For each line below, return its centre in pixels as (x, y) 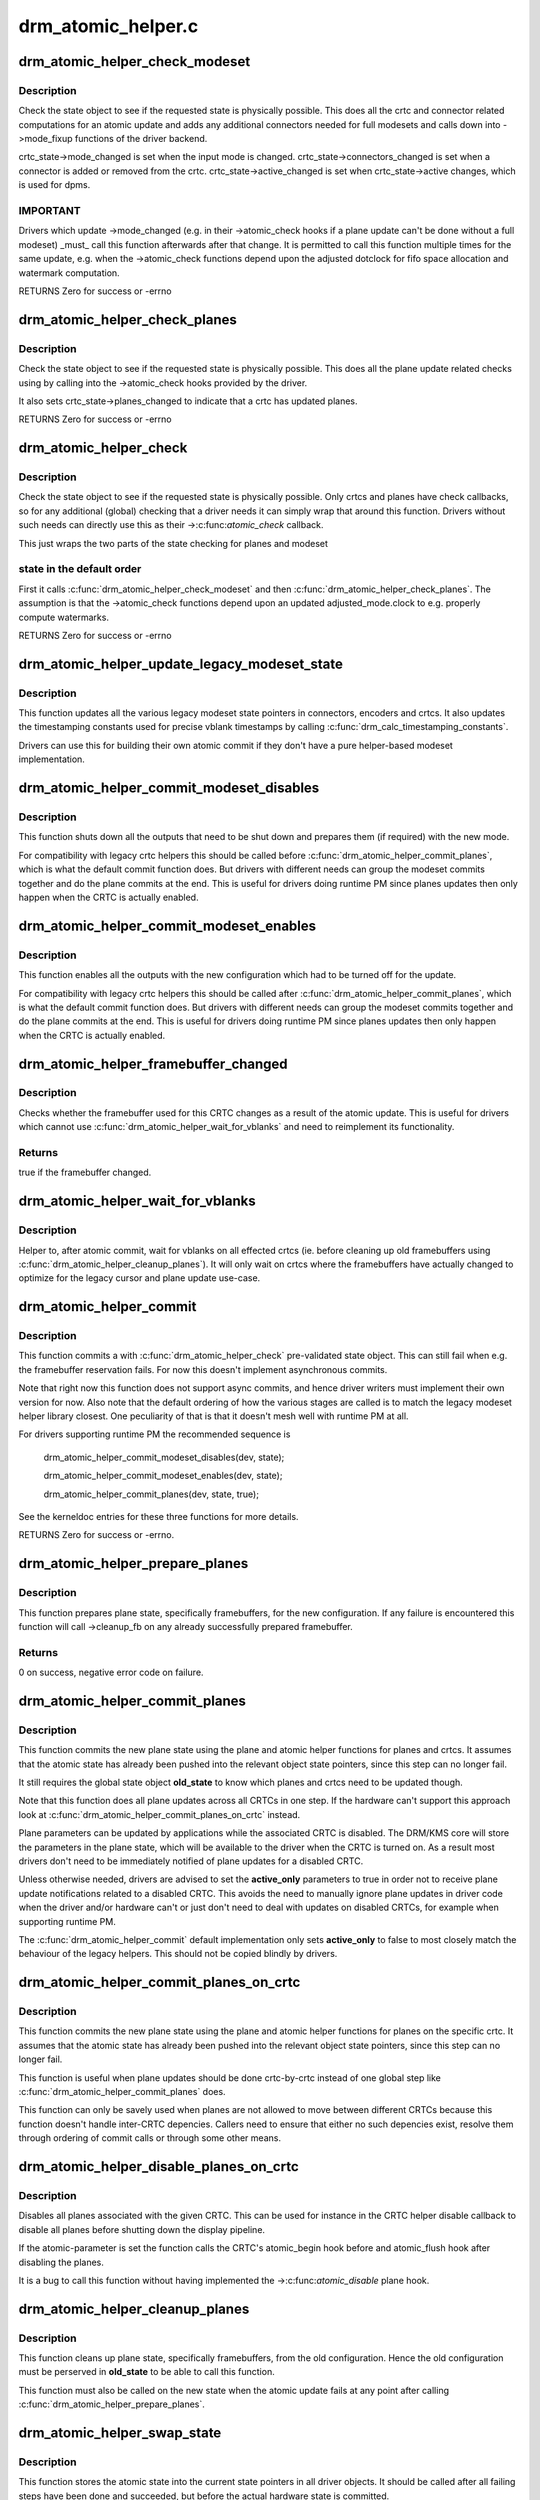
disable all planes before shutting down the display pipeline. (141, 2229)
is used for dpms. (54, 185)
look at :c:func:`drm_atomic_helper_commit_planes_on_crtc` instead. (159, 1814)
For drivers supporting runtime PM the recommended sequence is (154, 1434)
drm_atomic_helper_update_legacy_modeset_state (181, 663)
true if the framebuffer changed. (85, 1172)
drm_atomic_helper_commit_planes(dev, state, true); (151, 1494)
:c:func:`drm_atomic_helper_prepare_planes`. (111, 2404)
